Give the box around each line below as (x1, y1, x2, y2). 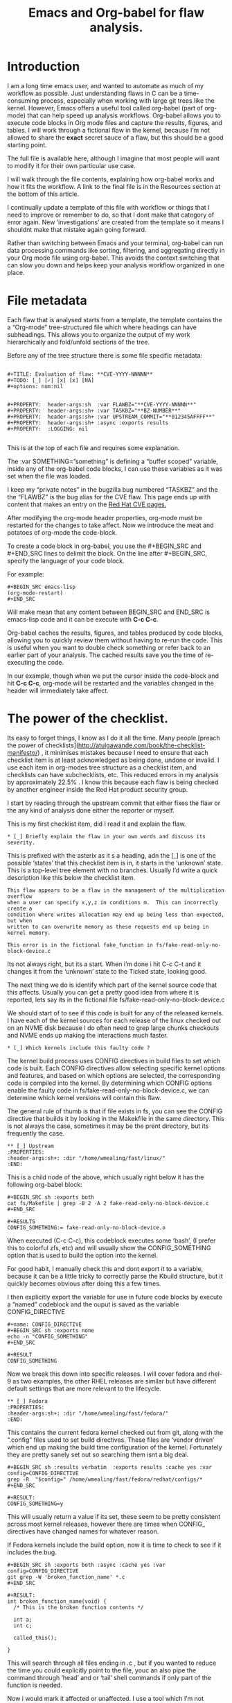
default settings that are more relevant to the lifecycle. (7, 1384, 161, 1393)
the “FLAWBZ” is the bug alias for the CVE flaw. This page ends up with (7, 492, 211, 501)
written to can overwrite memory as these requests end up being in (7, 923, 209, 930)
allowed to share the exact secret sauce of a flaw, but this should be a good (7, 133, 224, 142)
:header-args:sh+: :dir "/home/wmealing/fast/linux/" (7, 1154, 166, 1161)
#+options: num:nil (7, 383, 64, 390)
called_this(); (13, 1634, 57, 1641)
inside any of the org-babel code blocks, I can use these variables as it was (7, 464, 223, 473)
